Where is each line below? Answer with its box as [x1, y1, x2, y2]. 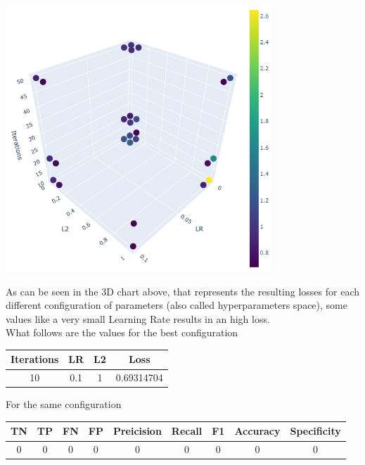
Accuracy [234, 423, 281, 438]
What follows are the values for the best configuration [6, 325, 238, 340]
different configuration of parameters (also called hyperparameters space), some [6, 298, 347, 312]
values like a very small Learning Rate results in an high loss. [6, 311, 270, 326]
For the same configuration [6, 397, 122, 412]
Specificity [290, 423, 341, 438]
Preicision [113, 423, 162, 438]
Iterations [11, 352, 59, 367]
